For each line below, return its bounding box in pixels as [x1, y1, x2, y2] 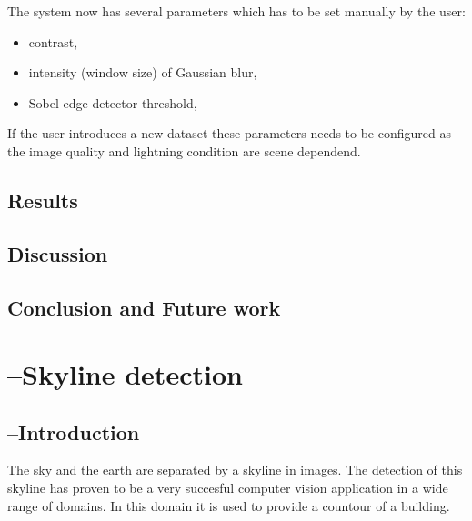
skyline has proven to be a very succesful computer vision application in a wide [7, 478, 448, 497]
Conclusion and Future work [7, 293, 281, 321]
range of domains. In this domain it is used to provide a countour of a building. [7, 496, 450, 515]
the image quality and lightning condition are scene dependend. [7, 141, 361, 160]
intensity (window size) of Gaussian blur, [28, 63, 257, 82]
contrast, [28, 32, 78, 51]
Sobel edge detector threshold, [28, 93, 197, 112]
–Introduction [7, 417, 140, 446]
